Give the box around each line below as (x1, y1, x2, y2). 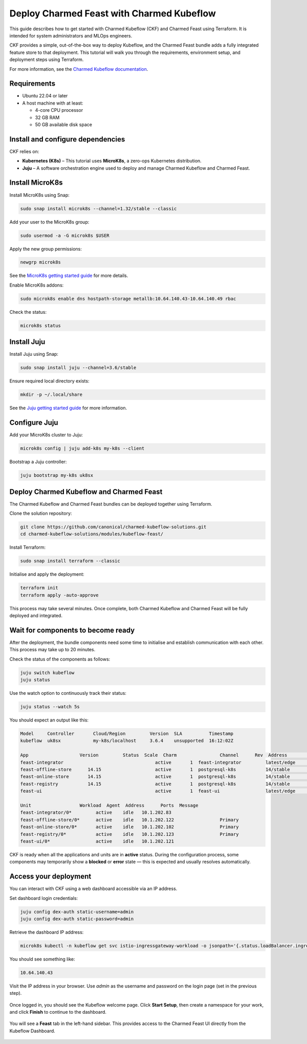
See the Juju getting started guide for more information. (9, 405, 127, 411)
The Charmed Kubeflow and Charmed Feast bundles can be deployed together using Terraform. (9, 500, 212, 507)
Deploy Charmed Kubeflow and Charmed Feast (9, 487, 163, 496)
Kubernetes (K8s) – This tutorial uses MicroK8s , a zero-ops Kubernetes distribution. (22, 158, 202, 164)
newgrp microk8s (20, 259, 61, 265)
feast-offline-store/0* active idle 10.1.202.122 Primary (20, 817, 239, 822)
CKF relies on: (9, 148, 39, 154)
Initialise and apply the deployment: (9, 571, 84, 577)
